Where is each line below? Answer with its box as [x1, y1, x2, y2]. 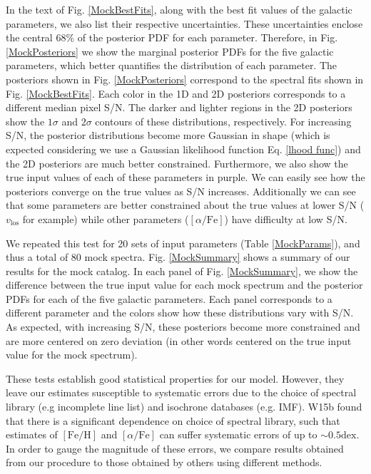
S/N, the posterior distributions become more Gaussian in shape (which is [6, 128, 330, 143]
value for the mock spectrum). [6, 347, 138, 362]
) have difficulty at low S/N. [224, 211, 347, 226]
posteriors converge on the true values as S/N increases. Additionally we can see [6, 183, 356, 198]
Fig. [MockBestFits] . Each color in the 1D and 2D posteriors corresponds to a [6, 86, 346, 101]
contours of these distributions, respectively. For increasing [95, 113, 352, 128]
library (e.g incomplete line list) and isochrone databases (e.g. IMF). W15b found [6, 399, 362, 414]
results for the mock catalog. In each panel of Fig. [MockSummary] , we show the [6, 263, 358, 278]
